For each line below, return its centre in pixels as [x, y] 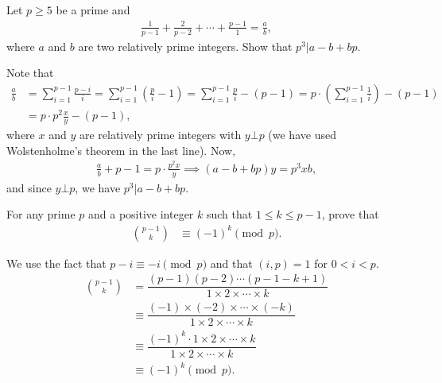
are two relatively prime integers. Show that [185, 46]
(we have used [302, 134]
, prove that [350, 214]
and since [29, 187]
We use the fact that [56, 263]
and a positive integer [141, 214]
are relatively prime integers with [160, 134]
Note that [30, 73]
